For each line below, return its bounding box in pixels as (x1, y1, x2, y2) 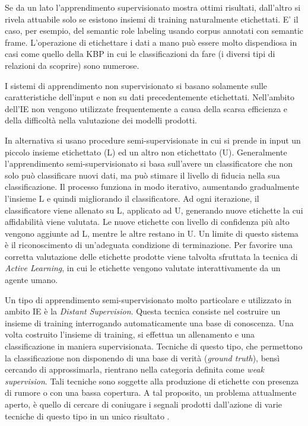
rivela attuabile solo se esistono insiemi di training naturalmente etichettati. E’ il (5, 12, 299, 25)
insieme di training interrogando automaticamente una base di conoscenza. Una (5, 316, 294, 329)
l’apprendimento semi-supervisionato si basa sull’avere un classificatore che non (5, 157, 293, 170)
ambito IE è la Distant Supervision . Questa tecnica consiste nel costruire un (5, 305, 281, 317)
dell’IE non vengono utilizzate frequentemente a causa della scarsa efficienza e (5, 102, 288, 115)
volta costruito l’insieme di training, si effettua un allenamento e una (5, 328, 255, 341)
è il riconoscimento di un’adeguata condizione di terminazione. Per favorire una (5, 239, 293, 251)
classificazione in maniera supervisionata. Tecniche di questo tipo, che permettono (5, 340, 303, 352)
